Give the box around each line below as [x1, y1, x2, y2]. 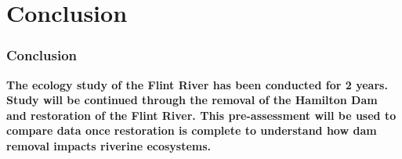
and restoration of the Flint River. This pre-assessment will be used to [6, 107, 397, 123]
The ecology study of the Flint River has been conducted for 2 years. [6, 76, 388, 92]
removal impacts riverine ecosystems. [6, 137, 212, 154]
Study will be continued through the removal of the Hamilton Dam [6, 92, 378, 108]
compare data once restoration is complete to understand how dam [6, 122, 377, 139]
